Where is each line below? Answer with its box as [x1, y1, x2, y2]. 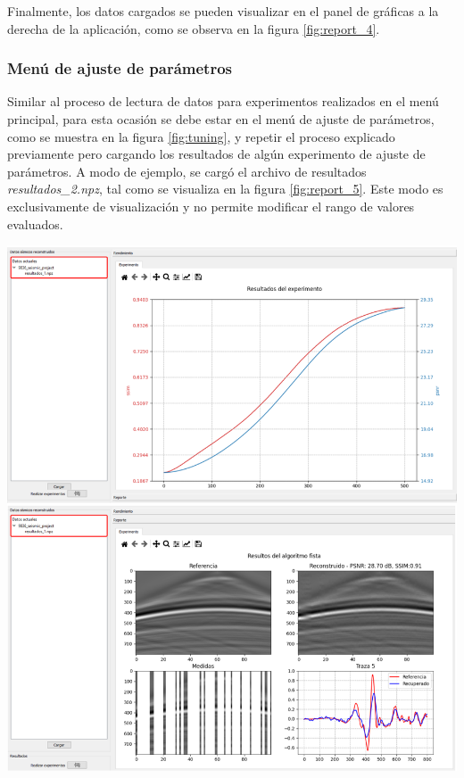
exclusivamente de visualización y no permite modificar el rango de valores [7, 196, 415, 215]
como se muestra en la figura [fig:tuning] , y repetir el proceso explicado [7, 127, 395, 145]
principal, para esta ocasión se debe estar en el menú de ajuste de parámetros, [7, 110, 435, 128]
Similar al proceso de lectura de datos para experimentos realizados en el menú [7, 92, 439, 111]
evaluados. [7, 214, 63, 233]
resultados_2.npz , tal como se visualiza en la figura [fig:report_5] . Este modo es [7, 179, 443, 198]
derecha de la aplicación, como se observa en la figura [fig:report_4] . [7, 19, 380, 37]
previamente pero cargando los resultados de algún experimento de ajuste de [7, 145, 426, 163]
